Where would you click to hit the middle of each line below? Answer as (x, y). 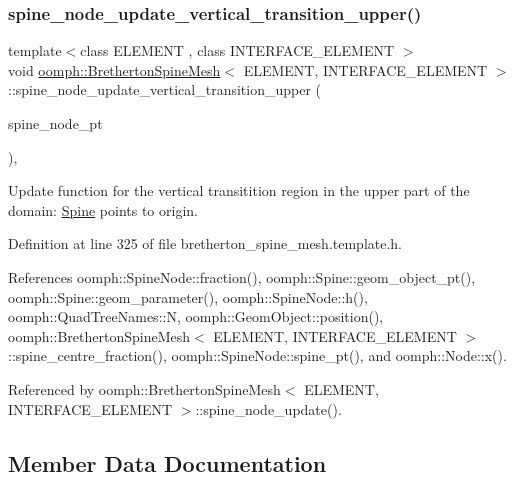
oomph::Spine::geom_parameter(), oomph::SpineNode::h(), (188, 296)
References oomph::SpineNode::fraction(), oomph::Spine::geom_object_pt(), (242, 276)
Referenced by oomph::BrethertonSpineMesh (144, 388)
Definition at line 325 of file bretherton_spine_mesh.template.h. (205, 243)
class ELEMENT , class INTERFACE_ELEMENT (237, 50)
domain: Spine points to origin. (103, 209)
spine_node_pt (55, 123)
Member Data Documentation (167, 462)
